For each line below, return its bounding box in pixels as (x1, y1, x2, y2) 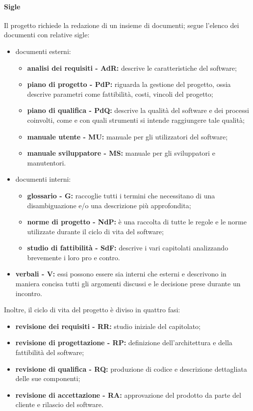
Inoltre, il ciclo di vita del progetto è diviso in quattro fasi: (4, 304, 180, 315)
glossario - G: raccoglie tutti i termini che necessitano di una (27, 190, 215, 200)
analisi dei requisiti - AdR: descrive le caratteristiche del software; (27, 62, 237, 73)
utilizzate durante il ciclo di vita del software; (27, 226, 164, 236)
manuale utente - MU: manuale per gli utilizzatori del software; (27, 131, 228, 141)
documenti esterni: (15, 46, 71, 56)
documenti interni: (15, 174, 71, 184)
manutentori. (27, 157, 66, 167)
